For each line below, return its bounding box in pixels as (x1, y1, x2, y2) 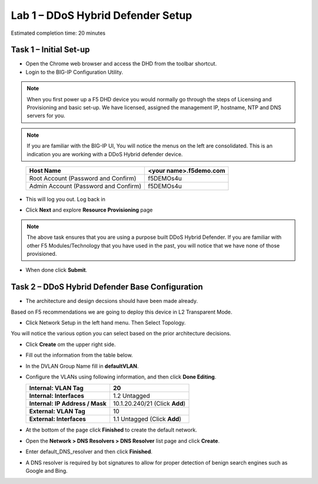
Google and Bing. (25, 467, 68, 474)
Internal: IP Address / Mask (29, 400, 107, 408)
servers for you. (26, 112, 66, 119)
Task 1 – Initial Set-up (11, 45, 90, 55)
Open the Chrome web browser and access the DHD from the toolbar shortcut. (25, 60, 217, 67)
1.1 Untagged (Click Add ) (112, 415, 182, 423)
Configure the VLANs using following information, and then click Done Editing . (25, 373, 217, 380)
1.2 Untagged (112, 392, 150, 400)
